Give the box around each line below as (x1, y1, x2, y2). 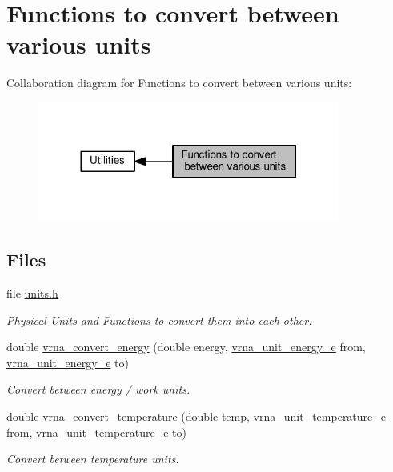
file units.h (6, 285, 58, 302)
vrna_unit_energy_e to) (6, 354, 129, 370)
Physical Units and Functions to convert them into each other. (6, 311, 312, 328)
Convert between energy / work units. (6, 381, 190, 398)
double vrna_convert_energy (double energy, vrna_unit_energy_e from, (6, 338, 366, 355)
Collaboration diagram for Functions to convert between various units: (6, 74, 352, 91)
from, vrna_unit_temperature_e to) (6, 423, 186, 440)
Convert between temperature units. (6, 450, 179, 467)
